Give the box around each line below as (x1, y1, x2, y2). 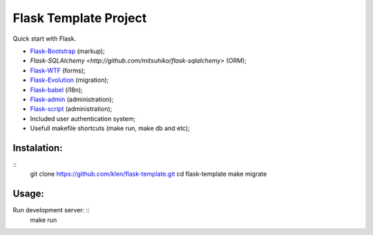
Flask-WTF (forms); (30, 66, 86, 74)
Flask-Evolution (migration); (30, 76, 109, 84)
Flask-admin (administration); (30, 95, 114, 103)
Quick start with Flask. (12, 34, 77, 43)
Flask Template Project (12, 10, 147, 25)
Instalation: (12, 142, 63, 154)
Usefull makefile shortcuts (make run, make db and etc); (30, 124, 190, 132)
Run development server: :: (12, 206, 90, 214)
